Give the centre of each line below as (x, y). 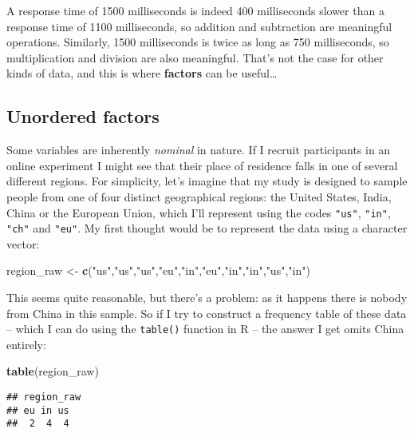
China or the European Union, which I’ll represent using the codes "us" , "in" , (199, 212)
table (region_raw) (53, 371)
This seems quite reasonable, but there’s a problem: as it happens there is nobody (207, 298)
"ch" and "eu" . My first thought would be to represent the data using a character (207, 228)
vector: (23, 243)
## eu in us (38, 410)
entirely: (26, 344)
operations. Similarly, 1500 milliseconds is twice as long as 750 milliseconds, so (198, 42)
